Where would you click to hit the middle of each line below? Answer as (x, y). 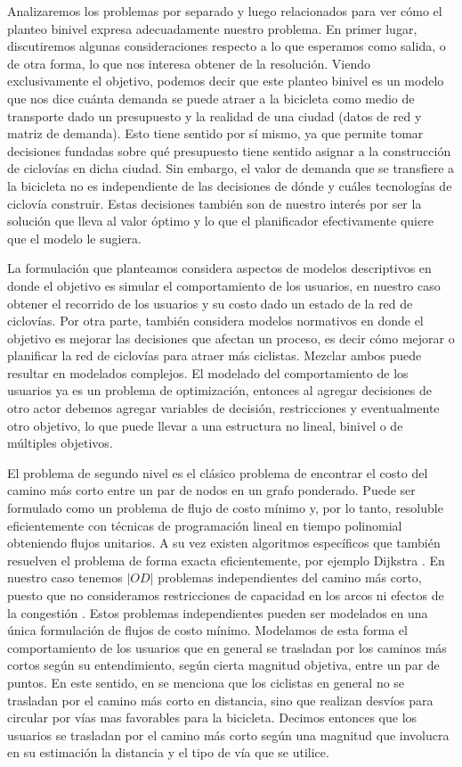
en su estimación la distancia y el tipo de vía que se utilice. (168, 752)
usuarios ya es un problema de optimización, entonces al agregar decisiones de (219, 390)
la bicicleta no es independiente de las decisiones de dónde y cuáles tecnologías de (230, 185)
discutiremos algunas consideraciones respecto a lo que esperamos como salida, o (227, 46)
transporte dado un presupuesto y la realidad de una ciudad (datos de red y (215, 115)
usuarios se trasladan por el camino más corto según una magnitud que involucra (228, 734)
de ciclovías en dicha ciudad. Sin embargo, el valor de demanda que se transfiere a (231, 168)
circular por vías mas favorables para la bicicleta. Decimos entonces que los (212, 718)
